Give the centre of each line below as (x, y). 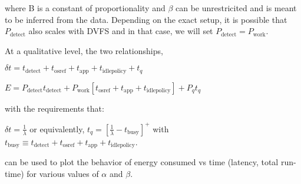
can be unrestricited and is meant (236, 8)
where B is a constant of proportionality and (85, 8)
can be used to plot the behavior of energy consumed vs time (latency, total (142, 162)
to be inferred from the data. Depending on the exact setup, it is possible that (146, 19)
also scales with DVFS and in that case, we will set (121, 31)
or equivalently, (57, 128)
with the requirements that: (54, 108)
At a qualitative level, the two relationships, (84, 50)
